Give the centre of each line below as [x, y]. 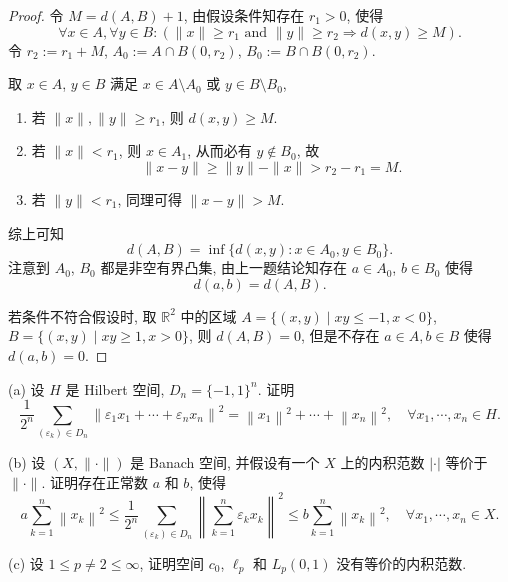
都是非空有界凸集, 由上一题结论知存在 [223, 267]
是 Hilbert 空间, [115, 388]
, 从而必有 [219, 150]
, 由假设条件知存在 [244, 15]
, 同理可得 [150, 198]
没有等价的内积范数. [401, 562]
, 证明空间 [172, 562]
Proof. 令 [36, 15]
